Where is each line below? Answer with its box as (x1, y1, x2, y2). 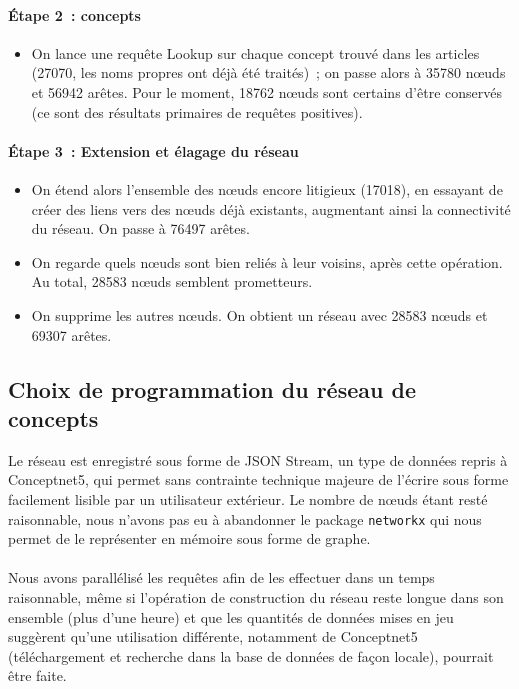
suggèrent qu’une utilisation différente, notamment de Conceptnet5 (8, 626, 418, 647)
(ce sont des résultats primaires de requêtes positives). (31, 101, 363, 122)
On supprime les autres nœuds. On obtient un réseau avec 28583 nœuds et (31, 304, 488, 325)
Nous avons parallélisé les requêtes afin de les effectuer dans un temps (8, 567, 435, 588)
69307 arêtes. (31, 324, 112, 345)
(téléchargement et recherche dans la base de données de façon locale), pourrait (8, 645, 494, 666)
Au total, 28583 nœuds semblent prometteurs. (31, 271, 313, 292)
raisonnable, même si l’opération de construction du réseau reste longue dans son (8, 586, 504, 607)
